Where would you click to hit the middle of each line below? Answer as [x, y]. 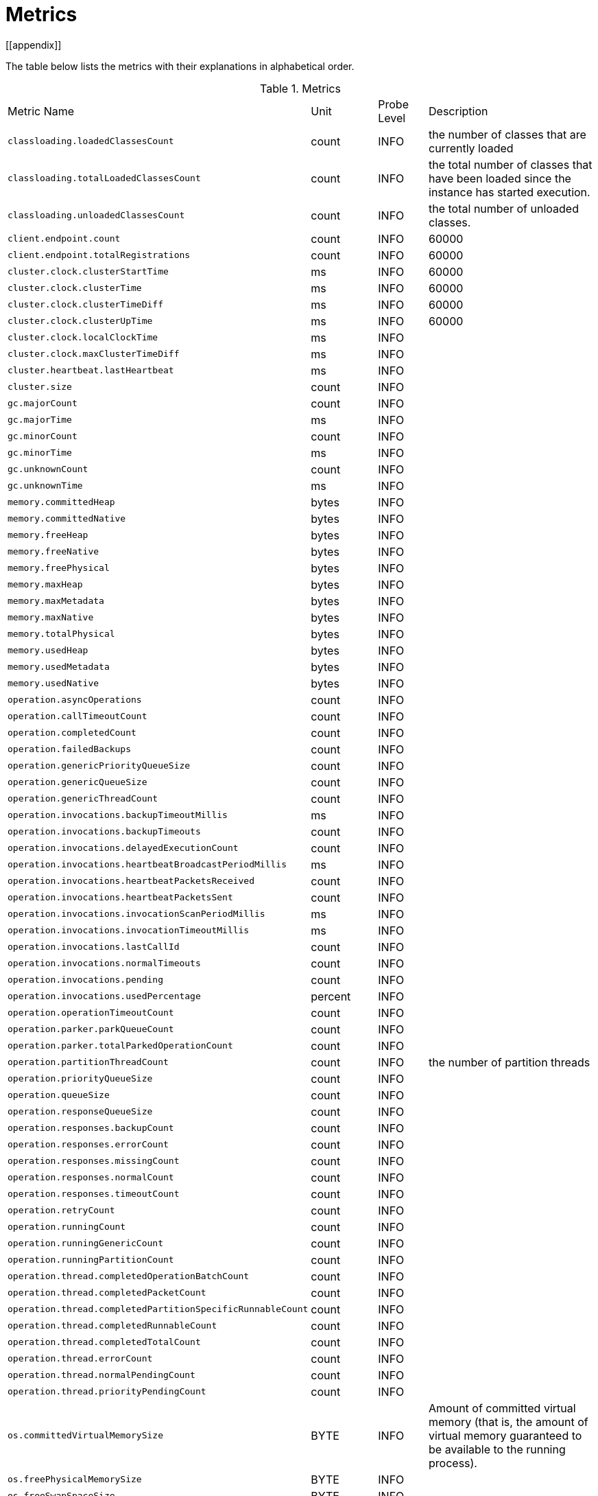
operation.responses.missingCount [94, 1161]
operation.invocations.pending [85, 980]
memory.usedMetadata [59, 667]
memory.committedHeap [61, 502]
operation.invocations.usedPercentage [104, 996]
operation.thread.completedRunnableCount [112, 1326]
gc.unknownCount [48, 469]
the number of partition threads [510, 1062]
